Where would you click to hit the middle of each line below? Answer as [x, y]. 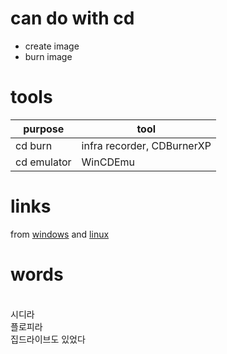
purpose [44, 129]
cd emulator [43, 162]
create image [52, 46]
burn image [48, 56]
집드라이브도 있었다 [48, 339]
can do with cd [72, 18]
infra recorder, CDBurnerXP [146, 145]
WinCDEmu [108, 162]
